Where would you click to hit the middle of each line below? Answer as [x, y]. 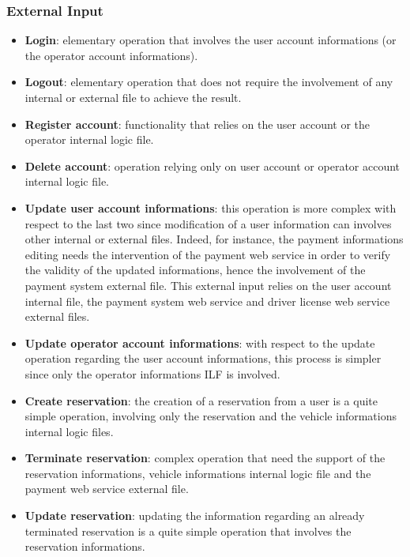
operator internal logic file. [89, 139]
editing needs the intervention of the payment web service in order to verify [208, 254]
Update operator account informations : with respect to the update [200, 342]
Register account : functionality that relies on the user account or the [197, 124]
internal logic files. [69, 431]
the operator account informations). [111, 55]
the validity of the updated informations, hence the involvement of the [195, 270]
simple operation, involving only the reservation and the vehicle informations [211, 416]
